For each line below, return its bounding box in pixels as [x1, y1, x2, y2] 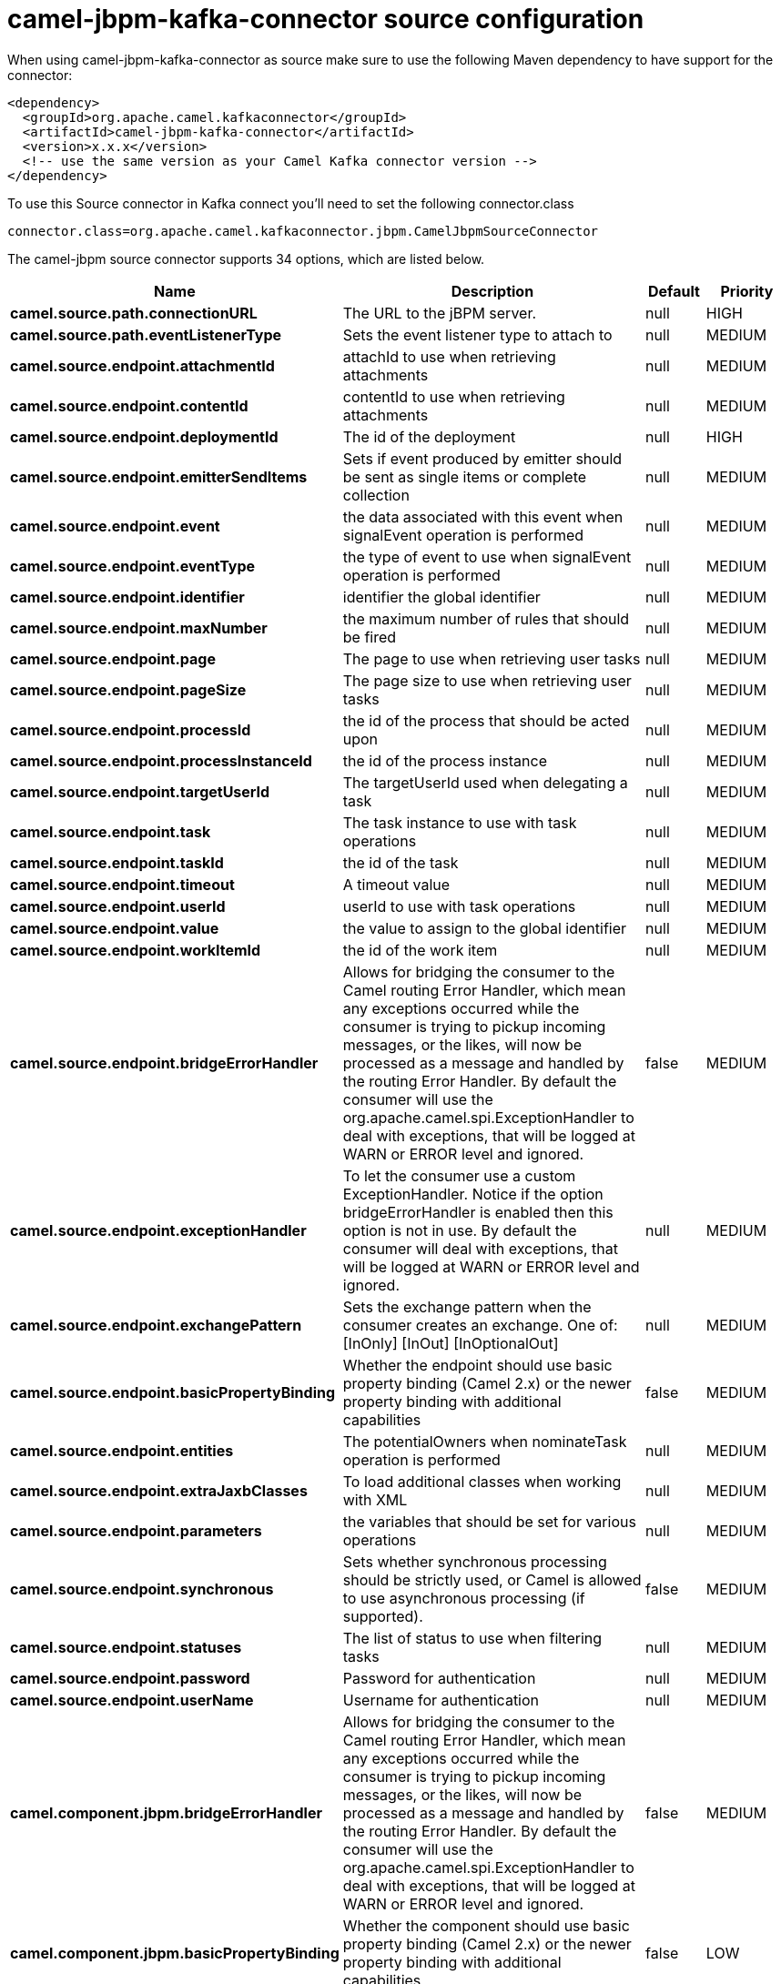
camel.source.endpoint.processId [10, 720, 251, 739]
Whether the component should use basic [342, 1916, 630, 1935]
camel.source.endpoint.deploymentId [10, 427, 279, 446]
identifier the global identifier [342, 587, 541, 606]
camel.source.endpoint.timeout [10, 875, 235, 894]
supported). [342, 1606, 423, 1625]
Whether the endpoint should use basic [342, 1355, 613, 1374]
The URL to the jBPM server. [342, 303, 537, 322]
